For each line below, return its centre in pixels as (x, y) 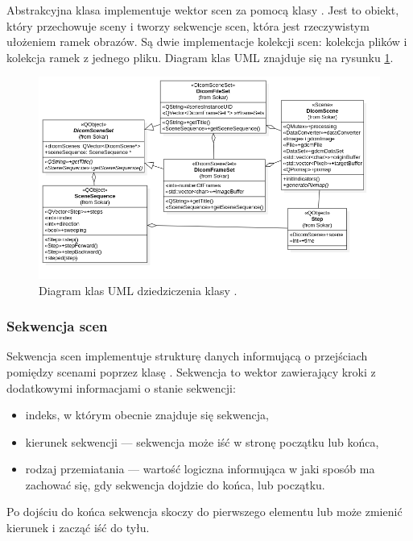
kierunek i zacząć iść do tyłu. (78, 528)
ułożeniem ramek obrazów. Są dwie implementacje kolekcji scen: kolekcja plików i (207, 42)
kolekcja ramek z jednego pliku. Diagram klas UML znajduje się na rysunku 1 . (200, 57)
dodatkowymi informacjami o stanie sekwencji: (121, 387)
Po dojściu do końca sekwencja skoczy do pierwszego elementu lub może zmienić (204, 512)
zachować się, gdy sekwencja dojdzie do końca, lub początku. (175, 484)
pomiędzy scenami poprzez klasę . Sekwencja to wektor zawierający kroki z (191, 371)
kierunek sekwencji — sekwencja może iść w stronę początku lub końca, (202, 441)
